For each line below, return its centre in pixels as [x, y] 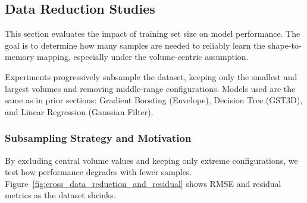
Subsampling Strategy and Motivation [98, 138]
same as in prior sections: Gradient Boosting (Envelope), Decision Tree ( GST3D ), [154, 100]
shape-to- [285, 45]
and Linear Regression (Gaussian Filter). [79, 111]
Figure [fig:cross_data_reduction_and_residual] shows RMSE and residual [143, 183]
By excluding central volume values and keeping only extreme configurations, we [151, 160]
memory [20, 57]
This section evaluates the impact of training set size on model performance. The [153, 34]
